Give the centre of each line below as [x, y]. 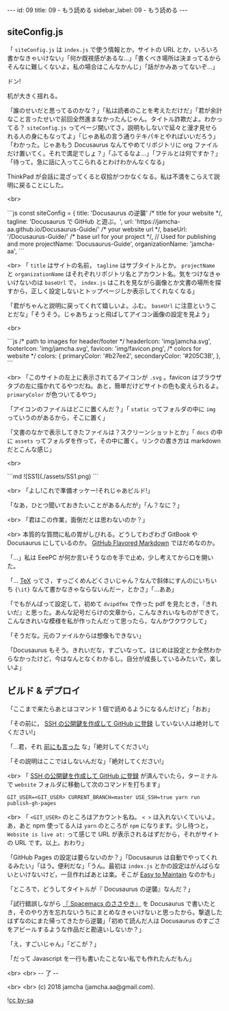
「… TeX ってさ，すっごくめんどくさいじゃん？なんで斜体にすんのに [103, 580]
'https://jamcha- [158, 221]
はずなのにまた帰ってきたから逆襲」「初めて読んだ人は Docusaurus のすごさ [114, 920]
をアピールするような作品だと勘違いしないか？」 [76, 929]
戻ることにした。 [43, 185]
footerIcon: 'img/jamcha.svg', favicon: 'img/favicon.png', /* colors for [104, 348]
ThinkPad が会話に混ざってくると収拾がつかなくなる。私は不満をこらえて [110, 176]
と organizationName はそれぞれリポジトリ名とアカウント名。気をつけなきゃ [114, 274]
